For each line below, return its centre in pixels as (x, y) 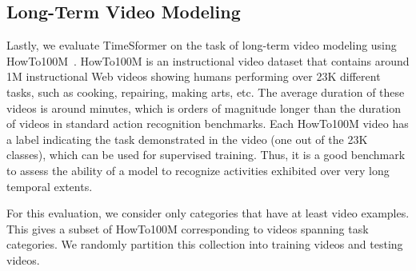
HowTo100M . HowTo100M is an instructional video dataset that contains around (208, 60)
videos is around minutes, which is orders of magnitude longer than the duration (204, 108)
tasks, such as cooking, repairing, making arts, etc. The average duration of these (206, 92)
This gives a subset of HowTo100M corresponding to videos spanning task (188, 228)
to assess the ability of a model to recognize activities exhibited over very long (198, 170)
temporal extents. (50, 186)
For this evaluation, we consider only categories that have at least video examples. (208, 213)
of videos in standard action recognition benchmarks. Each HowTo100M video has (208, 124)
